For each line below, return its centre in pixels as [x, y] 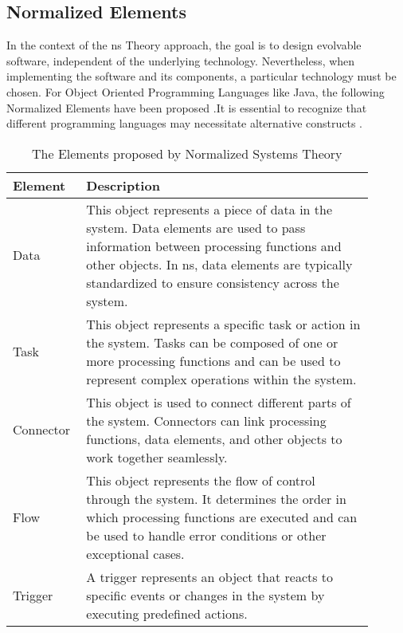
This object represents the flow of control [201, 480]
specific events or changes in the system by [205, 595]
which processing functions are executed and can [222, 517]
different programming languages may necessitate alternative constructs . [185, 123]
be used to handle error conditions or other [206, 535]
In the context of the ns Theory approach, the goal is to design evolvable [184, 45]
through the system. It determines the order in [216, 498]
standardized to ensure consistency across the [213, 282]
